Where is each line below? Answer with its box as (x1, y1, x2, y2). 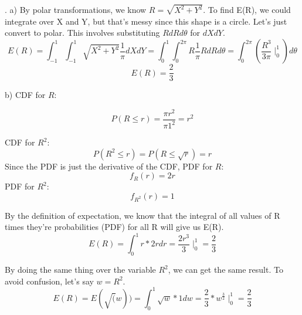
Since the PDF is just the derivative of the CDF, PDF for (5, 160, 213, 172)
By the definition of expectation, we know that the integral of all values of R (5, 209, 280, 221)
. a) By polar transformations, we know (5, 4, 147, 16)
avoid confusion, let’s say (5, 275, 94, 287)
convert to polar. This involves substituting (5, 26, 160, 39)
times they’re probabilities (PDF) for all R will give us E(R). (5, 221, 224, 233)
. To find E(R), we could (203, 4, 291, 16)
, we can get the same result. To (168, 263, 283, 276)
